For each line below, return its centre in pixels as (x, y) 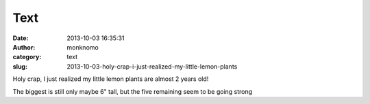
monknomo (83, 47)
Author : (24, 47)
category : (27, 57)
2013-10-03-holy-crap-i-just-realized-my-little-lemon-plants (152, 66)
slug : (20, 66)
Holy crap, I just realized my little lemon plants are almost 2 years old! (111, 79)
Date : (21, 38)
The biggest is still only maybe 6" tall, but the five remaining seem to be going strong (133, 91)
